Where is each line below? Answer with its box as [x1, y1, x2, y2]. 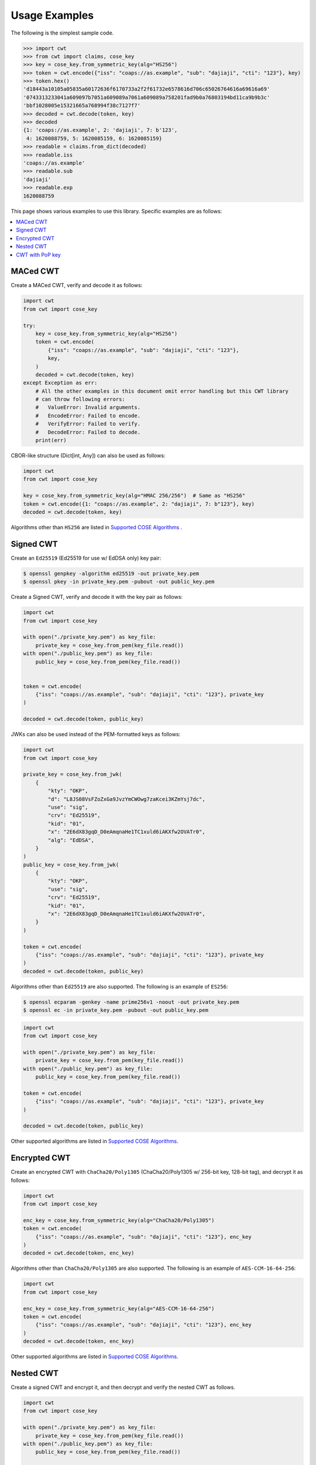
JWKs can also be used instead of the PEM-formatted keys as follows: [11, 731, 181, 738]
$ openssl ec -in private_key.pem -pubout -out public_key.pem [23, 1007, 209, 1014]
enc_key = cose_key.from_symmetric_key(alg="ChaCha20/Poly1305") [23, 1217, 215, 1224]
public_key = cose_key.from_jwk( [23, 861, 119, 868]
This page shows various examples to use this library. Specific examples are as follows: [11, 207, 222, 214]
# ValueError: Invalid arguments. [35, 404, 140, 411]
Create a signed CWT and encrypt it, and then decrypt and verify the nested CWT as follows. [11, 1384, 235, 1391]
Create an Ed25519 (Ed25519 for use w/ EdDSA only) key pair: [11, 554, 162, 561]
